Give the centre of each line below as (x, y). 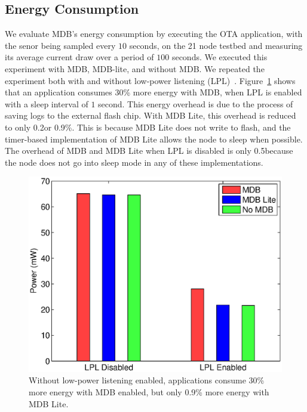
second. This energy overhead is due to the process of (196, 103)
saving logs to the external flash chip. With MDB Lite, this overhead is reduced (151, 115)
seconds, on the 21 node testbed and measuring (216, 45)
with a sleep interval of (47, 103)
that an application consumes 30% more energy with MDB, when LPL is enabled (153, 92)
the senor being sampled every (60, 45)
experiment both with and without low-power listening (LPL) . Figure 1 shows (150, 80)
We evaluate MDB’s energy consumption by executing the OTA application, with (154, 34)
